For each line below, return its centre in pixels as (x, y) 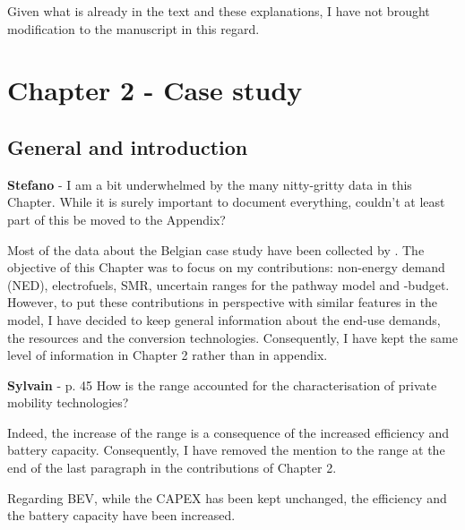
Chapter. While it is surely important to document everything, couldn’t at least (226, 202)
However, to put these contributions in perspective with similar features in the (223, 302)
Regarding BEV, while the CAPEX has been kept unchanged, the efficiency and (227, 497)
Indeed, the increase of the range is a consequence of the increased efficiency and (228, 432)
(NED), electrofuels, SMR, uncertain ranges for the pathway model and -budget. (228, 284)
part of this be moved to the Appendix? (116, 219)
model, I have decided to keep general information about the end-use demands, (224, 319)
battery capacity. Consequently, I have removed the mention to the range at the (226, 450)
